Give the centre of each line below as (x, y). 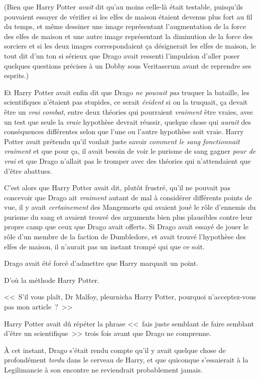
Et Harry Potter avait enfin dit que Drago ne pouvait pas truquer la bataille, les (127, 92)
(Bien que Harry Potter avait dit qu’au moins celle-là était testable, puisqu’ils (123, 7)
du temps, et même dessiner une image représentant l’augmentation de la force (125, 26)
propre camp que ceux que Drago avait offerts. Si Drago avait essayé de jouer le (126, 227)
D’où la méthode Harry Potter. (52, 280)
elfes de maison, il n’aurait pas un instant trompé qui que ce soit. (104, 246)
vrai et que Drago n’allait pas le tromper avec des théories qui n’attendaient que (127, 160)
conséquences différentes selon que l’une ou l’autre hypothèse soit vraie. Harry (124, 131)
